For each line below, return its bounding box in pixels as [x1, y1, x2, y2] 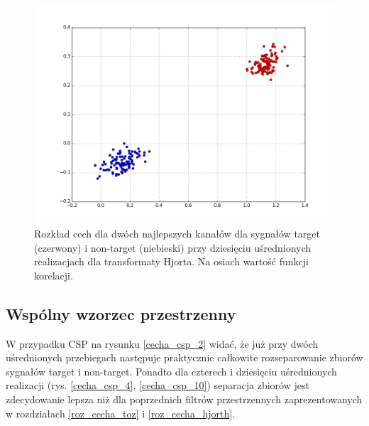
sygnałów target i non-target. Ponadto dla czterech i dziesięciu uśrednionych [6, 363, 337, 378]
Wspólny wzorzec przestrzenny [6, 302, 236, 324]
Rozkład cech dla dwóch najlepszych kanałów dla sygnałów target [34, 226, 320, 240]
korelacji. [34, 267, 73, 282]
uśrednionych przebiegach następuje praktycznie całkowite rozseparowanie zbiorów [6, 350, 363, 365]
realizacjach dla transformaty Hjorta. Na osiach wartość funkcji [34, 254, 309, 269]
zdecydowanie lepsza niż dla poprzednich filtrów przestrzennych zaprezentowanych [6, 391, 363, 406]
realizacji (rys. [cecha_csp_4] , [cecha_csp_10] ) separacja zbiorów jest [6, 378, 309, 393]
